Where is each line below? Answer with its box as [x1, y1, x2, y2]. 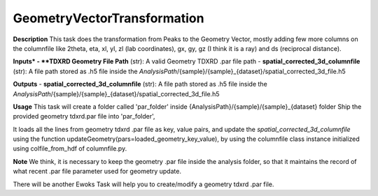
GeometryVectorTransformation [13, 10, 204, 26]
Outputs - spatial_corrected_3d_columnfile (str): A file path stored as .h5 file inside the [13, 80, 267, 89]
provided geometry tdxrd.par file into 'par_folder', [13, 112, 155, 121]
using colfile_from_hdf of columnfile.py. [13, 144, 127, 153]
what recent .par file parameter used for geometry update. [13, 167, 182, 176]
